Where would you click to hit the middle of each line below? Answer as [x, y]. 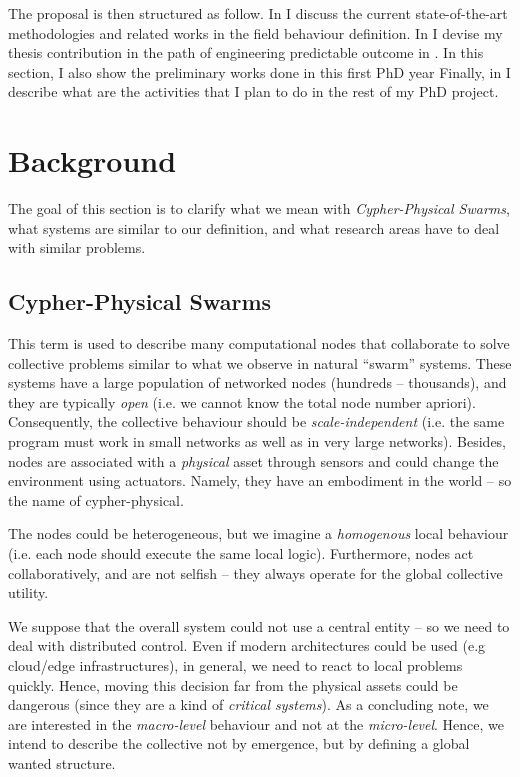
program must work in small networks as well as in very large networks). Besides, [257, 441]
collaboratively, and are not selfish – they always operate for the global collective [255, 572]
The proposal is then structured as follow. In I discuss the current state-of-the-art [258, 13]
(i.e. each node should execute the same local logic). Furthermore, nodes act [241, 553]
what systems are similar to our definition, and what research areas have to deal [254, 227]
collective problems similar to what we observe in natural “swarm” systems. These [260, 362]
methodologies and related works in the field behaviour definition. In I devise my [255, 32]
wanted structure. [62, 762]
